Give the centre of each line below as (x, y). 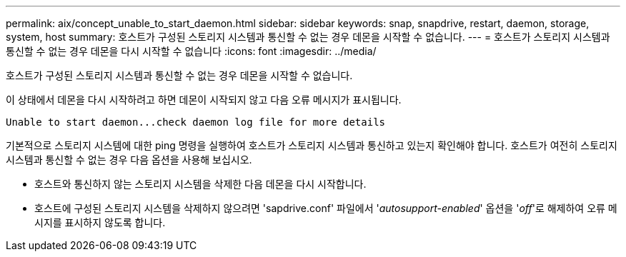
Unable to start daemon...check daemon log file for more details (196, 122)
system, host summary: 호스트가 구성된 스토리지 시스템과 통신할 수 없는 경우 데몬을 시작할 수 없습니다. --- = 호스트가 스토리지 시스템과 (308, 37)
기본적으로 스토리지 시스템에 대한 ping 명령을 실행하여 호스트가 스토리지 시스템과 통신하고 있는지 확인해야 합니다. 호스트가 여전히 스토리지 (312, 145)
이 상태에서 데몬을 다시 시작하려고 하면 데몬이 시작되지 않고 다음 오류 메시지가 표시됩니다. (204, 100)
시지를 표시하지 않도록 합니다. (100, 222)
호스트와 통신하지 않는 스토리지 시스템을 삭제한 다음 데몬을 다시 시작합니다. (200, 184)
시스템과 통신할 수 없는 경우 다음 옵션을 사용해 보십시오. (129, 160)
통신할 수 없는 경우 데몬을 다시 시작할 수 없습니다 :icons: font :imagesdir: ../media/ (191, 51)
